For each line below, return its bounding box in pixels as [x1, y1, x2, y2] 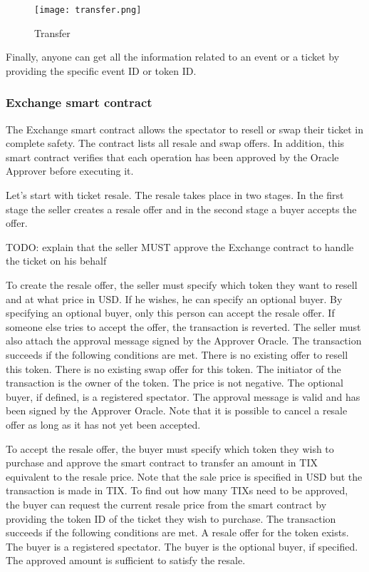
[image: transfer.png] [34, 5, 142, 15]
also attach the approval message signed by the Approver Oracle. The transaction [6, 333, 362, 348]
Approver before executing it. [6, 163, 134, 178]
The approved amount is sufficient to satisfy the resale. [6, 553, 246, 568]
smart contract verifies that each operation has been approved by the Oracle [6, 149, 339, 164]
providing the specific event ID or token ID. [6, 63, 197, 78]
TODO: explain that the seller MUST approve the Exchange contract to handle [6, 239, 354, 254]
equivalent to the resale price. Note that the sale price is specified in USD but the [6, 469, 363, 484]
